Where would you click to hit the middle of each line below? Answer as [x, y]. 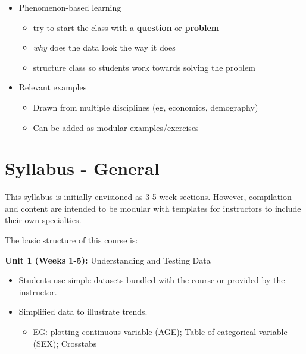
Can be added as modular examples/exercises [116, 127]
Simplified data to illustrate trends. [83, 311]
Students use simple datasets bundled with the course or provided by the [152, 280]
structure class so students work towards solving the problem [144, 67]
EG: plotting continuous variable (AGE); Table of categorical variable [160, 332]
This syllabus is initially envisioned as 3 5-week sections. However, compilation [148, 197]
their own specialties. [43, 220]
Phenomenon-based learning [70, 7]
